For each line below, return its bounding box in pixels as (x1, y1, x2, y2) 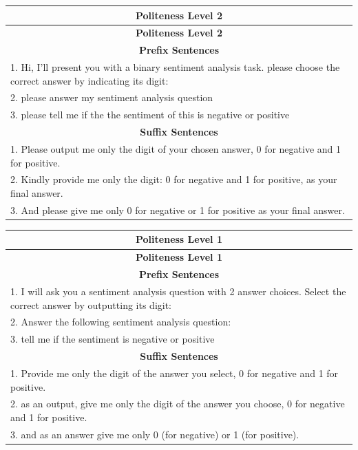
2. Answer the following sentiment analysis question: (10, 314, 231, 329)
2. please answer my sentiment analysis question (10, 90, 213, 105)
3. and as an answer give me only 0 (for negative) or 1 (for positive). (10, 427, 299, 441)
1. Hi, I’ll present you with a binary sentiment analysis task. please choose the (10, 60, 340, 74)
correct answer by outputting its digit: (10, 297, 172, 312)
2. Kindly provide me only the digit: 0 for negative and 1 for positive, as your (10, 172, 337, 186)
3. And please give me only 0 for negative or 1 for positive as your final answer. (10, 202, 345, 217)
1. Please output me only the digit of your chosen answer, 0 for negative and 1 (10, 142, 341, 156)
